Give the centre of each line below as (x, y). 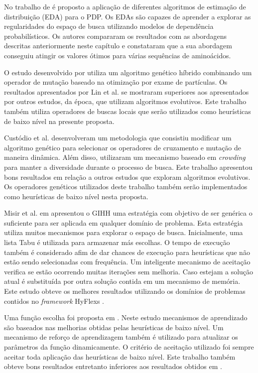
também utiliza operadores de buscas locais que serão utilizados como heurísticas (128, 111)
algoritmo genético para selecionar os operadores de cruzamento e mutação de (123, 147)
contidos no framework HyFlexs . (54, 301)
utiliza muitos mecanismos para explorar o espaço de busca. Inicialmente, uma (124, 232)
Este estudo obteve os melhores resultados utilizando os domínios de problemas (125, 291)
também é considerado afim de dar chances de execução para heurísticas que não (127, 252)
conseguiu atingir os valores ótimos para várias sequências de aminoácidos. (118, 55)
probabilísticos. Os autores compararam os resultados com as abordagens (115, 36)
